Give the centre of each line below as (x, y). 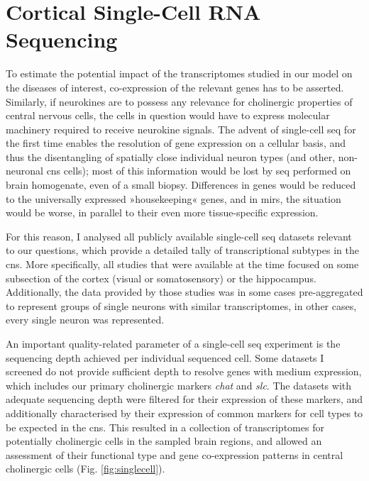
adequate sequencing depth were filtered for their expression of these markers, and (184, 399)
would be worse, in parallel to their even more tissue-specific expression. (162, 212)
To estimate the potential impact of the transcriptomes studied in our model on (179, 73)
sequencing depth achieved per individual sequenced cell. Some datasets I (165, 357)
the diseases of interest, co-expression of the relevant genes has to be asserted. (175, 87)
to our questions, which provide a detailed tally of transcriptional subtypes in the (182, 250)
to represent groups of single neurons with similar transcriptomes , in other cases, (181, 305)
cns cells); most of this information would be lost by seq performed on (199, 171)
